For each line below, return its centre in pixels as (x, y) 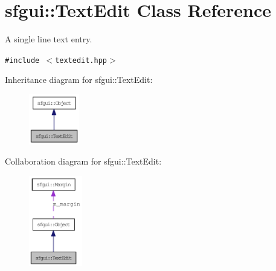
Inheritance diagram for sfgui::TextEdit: (79, 80)
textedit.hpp (81, 60)
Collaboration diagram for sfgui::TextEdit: (83, 161)
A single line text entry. (49, 39)
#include (22, 60)
